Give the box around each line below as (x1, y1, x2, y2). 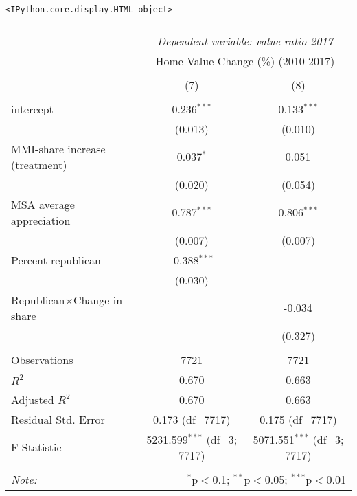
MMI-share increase (11, 140, 106, 157)
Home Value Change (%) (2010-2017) (155, 52, 335, 69)
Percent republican (11, 251, 101, 268)
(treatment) (11, 156, 67, 172)
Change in (73, 291, 123, 308)
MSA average (11, 196, 75, 212)
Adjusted (11, 391, 54, 407)
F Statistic (11, 439, 62, 455)
